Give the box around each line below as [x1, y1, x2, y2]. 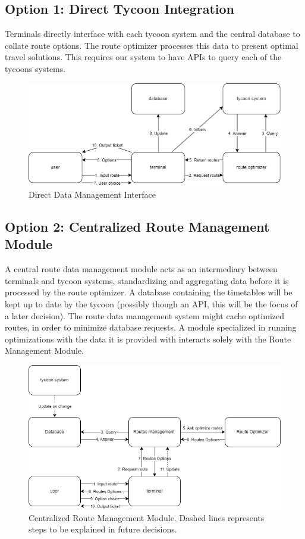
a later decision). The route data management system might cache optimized [5, 309, 285, 322]
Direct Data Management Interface [29, 188, 156, 201]
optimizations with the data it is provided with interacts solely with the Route [5, 332, 291, 345]
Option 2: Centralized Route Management [5, 217, 270, 236]
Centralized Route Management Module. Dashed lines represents [29, 511, 265, 524]
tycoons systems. [5, 62, 66, 74]
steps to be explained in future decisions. [29, 523, 177, 535]
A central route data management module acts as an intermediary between [5, 263, 278, 275]
